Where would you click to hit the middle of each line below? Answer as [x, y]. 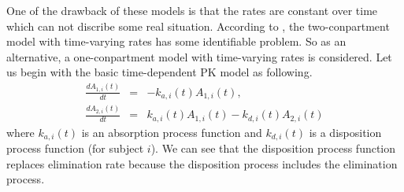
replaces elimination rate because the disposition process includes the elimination [202, 163]
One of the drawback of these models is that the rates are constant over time [192, 10]
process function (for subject [75, 148]
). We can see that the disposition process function [273, 148]
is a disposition [345, 132]
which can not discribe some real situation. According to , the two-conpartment [198, 26]
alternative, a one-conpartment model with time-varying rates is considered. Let [199, 56]
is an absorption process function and [172, 132]
